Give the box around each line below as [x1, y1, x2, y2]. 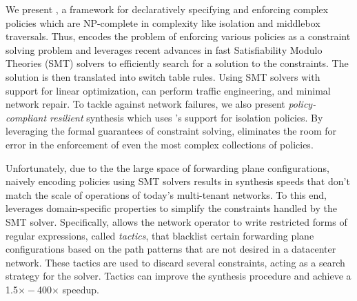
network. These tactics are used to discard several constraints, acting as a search [6, 255, 345, 269]
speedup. [62, 282, 99, 296]
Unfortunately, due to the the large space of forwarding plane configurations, [6, 160, 329, 175]
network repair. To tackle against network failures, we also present [6, 97, 285, 111]
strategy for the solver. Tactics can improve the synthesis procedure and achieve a [6, 269, 351, 283]
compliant [6, 110, 47, 124]
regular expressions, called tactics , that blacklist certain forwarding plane [6, 228, 314, 242]
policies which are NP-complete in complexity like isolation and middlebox [6, 15, 320, 30]
